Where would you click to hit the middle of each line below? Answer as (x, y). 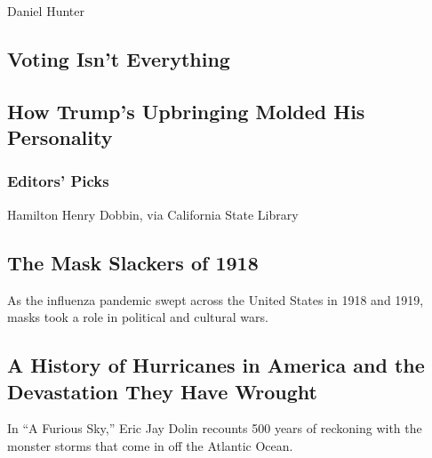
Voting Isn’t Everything (119, 58)
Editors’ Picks (58, 181)
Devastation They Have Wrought (162, 391)
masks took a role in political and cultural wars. (138, 317)
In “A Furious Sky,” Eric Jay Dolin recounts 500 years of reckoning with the (215, 428)
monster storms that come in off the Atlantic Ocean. (150, 445)
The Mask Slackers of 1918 (133, 262)
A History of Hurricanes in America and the (216, 365)
